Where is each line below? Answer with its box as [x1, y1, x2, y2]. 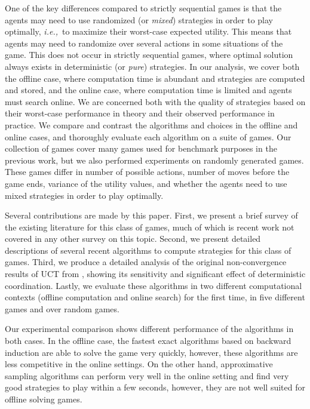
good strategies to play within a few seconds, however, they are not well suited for [5, 381, 305, 393]
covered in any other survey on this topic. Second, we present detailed [5, 232, 261, 245]
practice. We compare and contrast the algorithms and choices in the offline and [5, 118, 298, 131]
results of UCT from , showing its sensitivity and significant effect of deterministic [5, 267, 306, 280]
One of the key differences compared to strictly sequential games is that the [5, 2, 282, 14]
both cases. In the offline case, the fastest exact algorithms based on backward [5, 334, 291, 347]
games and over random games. [5, 302, 119, 315]
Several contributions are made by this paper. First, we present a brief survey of [5, 209, 298, 222]
